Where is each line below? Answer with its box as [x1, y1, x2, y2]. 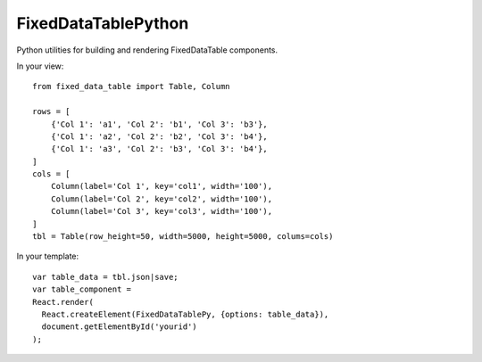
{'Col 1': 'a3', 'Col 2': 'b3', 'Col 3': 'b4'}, [50, 144, 268, 154]
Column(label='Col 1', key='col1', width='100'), [50, 181, 272, 192]
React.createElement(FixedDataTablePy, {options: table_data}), [41, 309, 329, 319]
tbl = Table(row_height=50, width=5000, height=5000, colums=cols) [32, 232, 334, 242]
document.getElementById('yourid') [41, 322, 198, 332]
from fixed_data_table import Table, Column [32, 81, 231, 92]
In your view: [16, 61, 64, 71]
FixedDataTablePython [16, 13, 189, 33]
